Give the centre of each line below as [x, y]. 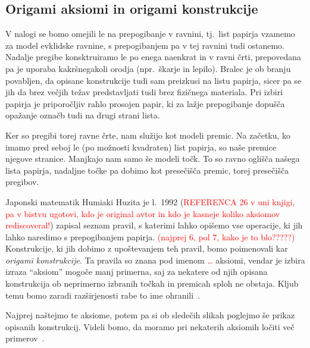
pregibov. [22, 182]
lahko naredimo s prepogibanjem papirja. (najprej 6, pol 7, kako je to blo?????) [150, 236]
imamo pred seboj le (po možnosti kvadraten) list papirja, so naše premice [141, 147]
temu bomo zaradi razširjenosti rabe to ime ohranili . [103, 295]
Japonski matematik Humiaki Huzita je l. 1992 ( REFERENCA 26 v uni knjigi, [150, 201]
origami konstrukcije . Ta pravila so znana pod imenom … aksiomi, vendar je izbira [155, 260]
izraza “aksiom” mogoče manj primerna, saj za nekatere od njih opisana [137, 272]
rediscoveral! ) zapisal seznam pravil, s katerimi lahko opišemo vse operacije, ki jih [154, 225]
